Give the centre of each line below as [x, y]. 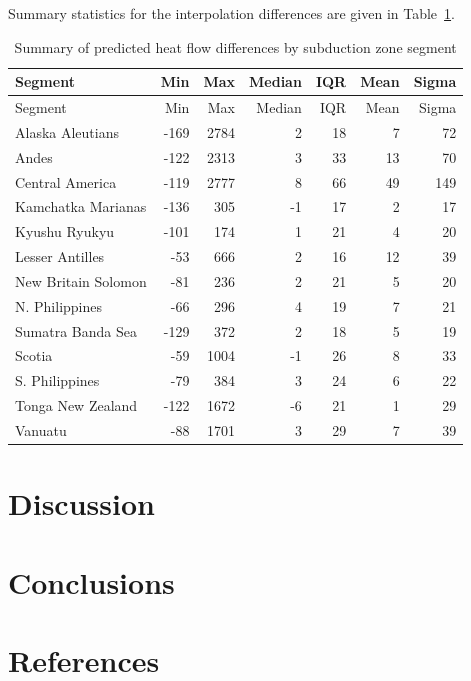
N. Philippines [59, 305]
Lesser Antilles [60, 256]
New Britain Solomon [81, 280]
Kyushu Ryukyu [65, 231]
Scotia [34, 355]
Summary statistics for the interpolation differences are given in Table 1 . [231, 13]
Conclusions [91, 581]
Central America [66, 181]
